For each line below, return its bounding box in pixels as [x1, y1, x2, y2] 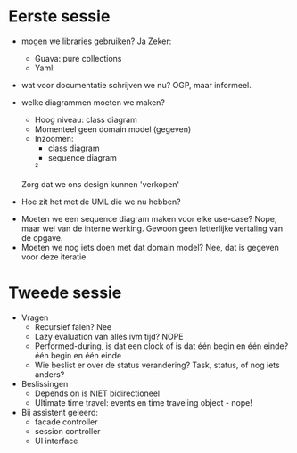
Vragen [21, 312, 49, 323]
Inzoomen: [34, 133, 74, 144]
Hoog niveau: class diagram [34, 114, 137, 125]
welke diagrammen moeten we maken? [21, 96, 166, 108]
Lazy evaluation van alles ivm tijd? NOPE [34, 331, 184, 342]
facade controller [34, 416, 98, 427]
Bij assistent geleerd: [21, 407, 99, 417]
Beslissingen [21, 378, 69, 389]
